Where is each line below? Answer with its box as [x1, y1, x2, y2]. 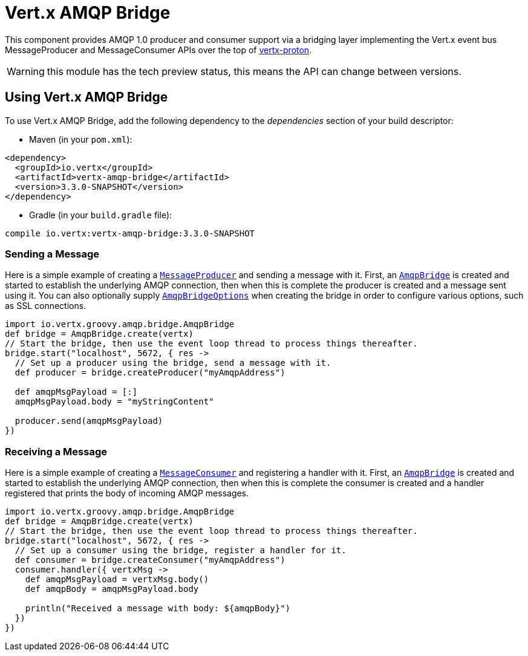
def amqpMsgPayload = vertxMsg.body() [25, 574, 209, 585]
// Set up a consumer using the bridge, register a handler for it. [15, 545, 347, 556]
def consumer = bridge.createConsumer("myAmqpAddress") [15, 555, 285, 565]
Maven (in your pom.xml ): [29, 134, 132, 145]
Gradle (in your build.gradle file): [29, 209, 172, 220]
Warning [7, 65, 45, 77]
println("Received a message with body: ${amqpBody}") [25, 603, 291, 614]
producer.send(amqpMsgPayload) [15, 416, 163, 426]
